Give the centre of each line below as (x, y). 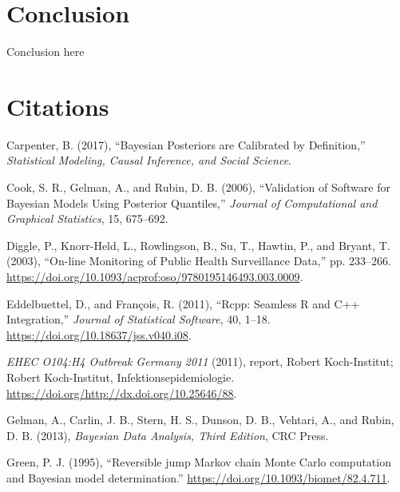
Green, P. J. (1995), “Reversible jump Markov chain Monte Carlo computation (199, 462)
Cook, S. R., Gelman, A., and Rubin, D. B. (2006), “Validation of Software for (198, 187)
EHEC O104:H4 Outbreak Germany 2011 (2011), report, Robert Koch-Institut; (200, 361)
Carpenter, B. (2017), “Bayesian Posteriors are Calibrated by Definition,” (186, 144)
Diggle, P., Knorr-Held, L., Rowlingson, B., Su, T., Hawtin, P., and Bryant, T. (198, 245)
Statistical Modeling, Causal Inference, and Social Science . (149, 160)
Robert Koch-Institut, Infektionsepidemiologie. (121, 377)
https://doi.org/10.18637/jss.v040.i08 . (99, 334)
